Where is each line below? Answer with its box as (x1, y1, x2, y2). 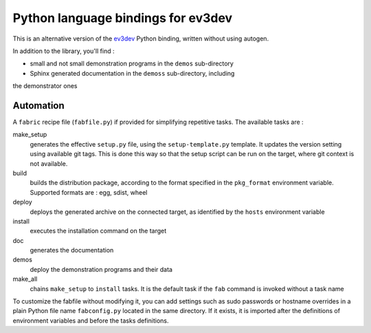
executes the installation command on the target (30, 227, 167, 235)
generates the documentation (30, 246, 114, 255)
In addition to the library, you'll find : (12, 47, 115, 55)
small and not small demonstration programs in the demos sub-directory (30, 59, 234, 68)
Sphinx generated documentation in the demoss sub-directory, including (30, 69, 235, 77)
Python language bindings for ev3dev (12, 10, 233, 25)
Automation (12, 100, 65, 111)
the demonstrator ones (12, 82, 78, 90)
